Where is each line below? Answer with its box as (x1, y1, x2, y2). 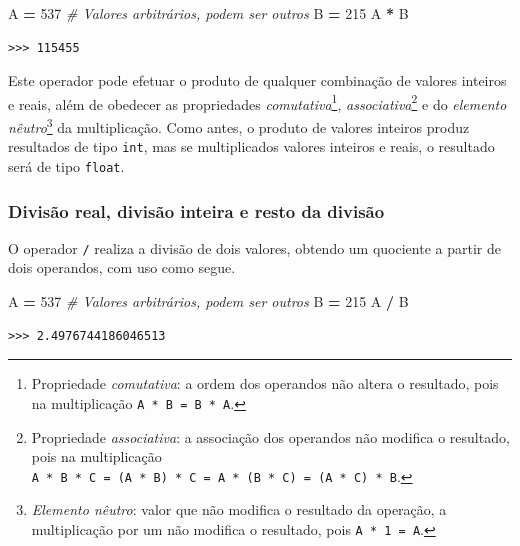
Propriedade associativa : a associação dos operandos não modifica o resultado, (31, 426, 510, 447)
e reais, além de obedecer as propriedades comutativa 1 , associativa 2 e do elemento (8, 90, 507, 114)
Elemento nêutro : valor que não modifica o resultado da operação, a (31, 499, 447, 520)
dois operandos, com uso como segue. (8, 257, 236, 278)
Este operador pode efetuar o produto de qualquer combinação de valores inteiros (8, 70, 507, 91)
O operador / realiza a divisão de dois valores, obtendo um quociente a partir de (8, 237, 501, 258)
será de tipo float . (8, 155, 125, 176)
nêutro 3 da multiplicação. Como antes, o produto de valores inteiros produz (8, 114, 470, 137)
